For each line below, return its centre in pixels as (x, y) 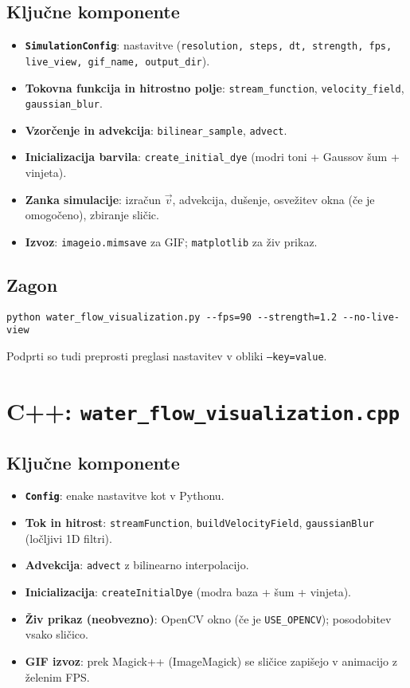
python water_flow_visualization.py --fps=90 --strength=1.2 (172, 317)
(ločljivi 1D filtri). (68, 538)
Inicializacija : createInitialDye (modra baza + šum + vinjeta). (188, 592)
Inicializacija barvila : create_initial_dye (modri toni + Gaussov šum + (212, 157)
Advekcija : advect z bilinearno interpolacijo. (137, 565)
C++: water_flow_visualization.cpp (203, 410)
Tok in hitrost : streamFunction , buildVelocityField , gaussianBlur (199, 523)
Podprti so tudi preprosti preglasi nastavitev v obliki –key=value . (167, 356)
